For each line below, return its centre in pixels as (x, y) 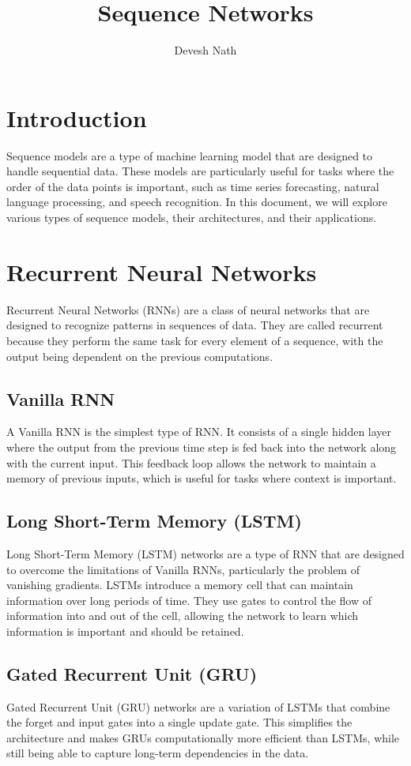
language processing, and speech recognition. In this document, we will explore (197, 202)
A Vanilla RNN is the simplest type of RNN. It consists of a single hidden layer (199, 432)
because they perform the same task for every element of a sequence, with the (195, 340)
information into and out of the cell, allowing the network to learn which (183, 616)
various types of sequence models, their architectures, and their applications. (192, 218)
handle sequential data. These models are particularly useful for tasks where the (200, 171)
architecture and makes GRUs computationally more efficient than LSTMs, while (203, 737)
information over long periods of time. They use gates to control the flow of (189, 600)
